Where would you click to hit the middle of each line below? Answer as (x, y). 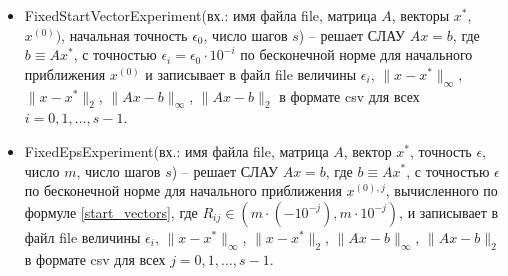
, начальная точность (124, 34)
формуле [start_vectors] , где (111, 211)
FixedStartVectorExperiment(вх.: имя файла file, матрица (200, 15)
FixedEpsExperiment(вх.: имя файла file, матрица (176, 150)
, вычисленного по (441, 190)
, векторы (420, 15)
